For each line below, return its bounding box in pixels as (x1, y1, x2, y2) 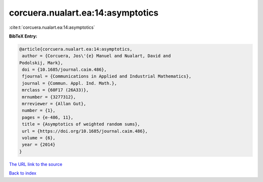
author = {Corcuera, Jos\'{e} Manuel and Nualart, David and (22, 53, 171, 59)
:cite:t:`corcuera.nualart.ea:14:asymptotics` (9, 24, 95, 30)
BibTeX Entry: (9, 33, 38, 39)
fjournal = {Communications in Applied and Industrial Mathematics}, (22, 74, 192, 79)
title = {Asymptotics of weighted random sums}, (22, 121, 140, 127)
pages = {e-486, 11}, (22, 115, 74, 120)
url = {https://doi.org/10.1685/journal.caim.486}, (22, 128, 148, 134)
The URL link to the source (9, 161, 63, 167)
